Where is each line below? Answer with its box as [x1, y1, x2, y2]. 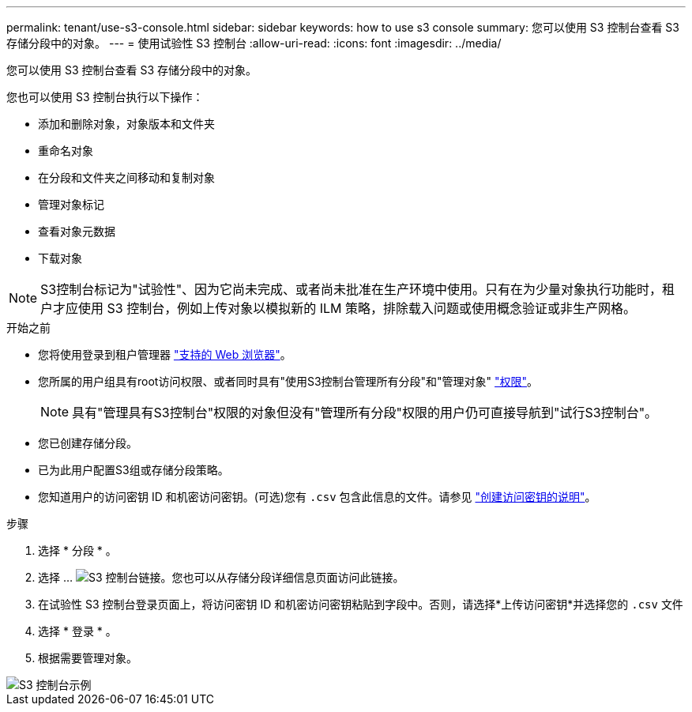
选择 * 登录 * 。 [38, 624, 117, 638]
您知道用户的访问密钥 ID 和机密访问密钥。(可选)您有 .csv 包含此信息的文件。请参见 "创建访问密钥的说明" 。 [38, 490, 596, 503]
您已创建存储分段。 [38, 436, 137, 450]
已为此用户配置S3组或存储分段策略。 [38, 463, 229, 477]
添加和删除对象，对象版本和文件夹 [38, 117, 215, 130]
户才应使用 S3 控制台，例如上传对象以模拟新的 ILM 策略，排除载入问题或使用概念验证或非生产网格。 [40, 300, 637, 316]
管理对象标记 [38, 198, 104, 211]
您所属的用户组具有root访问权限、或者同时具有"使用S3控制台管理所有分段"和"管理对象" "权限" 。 [38, 375, 539, 388]
